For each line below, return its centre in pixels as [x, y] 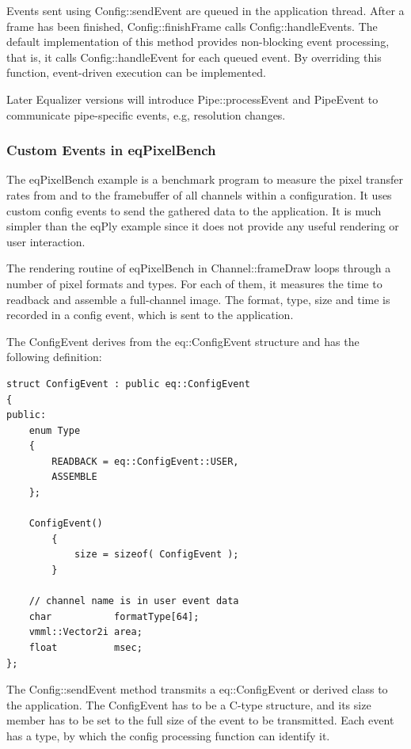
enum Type [55, 430]
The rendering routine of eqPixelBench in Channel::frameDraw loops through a [199, 268]
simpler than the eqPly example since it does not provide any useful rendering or [203, 226]
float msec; [86, 648]
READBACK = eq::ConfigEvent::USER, [145, 461]
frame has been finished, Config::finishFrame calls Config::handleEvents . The [192, 26]
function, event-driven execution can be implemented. [136, 72]
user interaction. [46, 241]
